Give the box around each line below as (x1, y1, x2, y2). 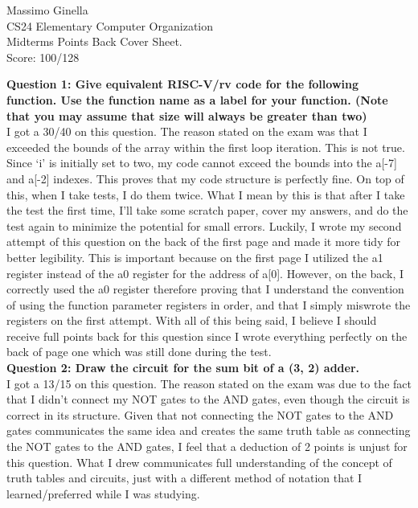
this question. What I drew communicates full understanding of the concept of (6, 453, 392, 470)
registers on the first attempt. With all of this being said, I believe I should (6, 312, 377, 329)
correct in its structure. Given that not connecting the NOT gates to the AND (6, 406, 394, 423)
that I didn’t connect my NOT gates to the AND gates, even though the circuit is (6, 391, 410, 408)
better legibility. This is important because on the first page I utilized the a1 (6, 248, 383, 265)
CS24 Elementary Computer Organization (6, 17, 213, 34)
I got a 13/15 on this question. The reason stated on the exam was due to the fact (6, 375, 412, 391)
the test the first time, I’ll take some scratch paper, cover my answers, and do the (6, 202, 408, 219)
